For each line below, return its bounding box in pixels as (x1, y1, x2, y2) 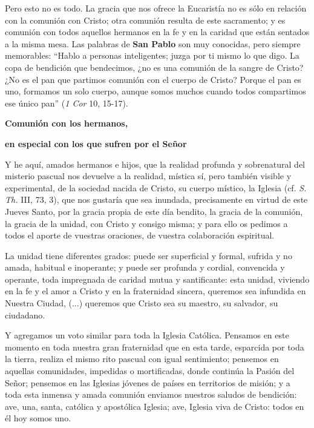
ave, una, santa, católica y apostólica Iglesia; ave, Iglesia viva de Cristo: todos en (5, 400, 304, 412)
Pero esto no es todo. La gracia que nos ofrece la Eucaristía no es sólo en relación (5, 2, 307, 14)
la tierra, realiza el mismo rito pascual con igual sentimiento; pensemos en (5, 352, 279, 365)
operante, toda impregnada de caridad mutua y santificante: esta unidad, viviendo (5, 272, 310, 285)
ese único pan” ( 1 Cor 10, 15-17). (5, 96, 128, 109)
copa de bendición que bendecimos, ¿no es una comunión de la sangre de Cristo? (5, 61, 304, 73)
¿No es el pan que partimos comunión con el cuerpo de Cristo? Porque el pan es (5, 73, 301, 85)
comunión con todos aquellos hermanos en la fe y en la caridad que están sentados (5, 25, 310, 38)
